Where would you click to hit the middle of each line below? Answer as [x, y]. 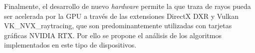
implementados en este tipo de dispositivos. [70, 45]
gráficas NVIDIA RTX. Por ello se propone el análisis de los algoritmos [113, 35]
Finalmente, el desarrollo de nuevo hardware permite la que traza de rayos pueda [127, 6]
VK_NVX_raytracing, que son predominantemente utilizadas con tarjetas [118, 26]
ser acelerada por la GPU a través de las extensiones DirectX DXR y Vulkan [122, 16]
